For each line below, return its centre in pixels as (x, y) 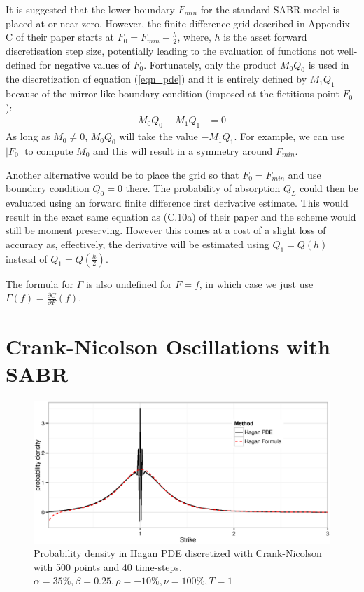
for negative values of (85, 64)
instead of (27, 258)
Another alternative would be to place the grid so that (122, 174)
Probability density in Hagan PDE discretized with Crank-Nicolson (178, 553)
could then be (329, 188)
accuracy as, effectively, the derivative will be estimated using (138, 243)
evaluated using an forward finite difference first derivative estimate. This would (177, 202)
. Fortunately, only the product (210, 64)
